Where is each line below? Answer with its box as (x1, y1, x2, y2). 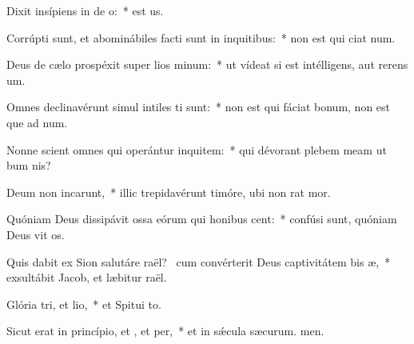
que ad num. (6, 114, 68, 130)
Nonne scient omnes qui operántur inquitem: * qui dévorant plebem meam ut (6, 141, 387, 158)
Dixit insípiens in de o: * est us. (6, 2, 164, 18)
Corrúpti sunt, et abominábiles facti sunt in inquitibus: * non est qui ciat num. (6, 29, 396, 46)
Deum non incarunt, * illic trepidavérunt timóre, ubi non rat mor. (6, 183, 331, 200)
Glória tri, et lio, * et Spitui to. (6, 295, 161, 312)
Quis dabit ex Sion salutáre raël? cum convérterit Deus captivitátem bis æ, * (6, 253, 391, 270)
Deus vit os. (6, 226, 65, 242)
